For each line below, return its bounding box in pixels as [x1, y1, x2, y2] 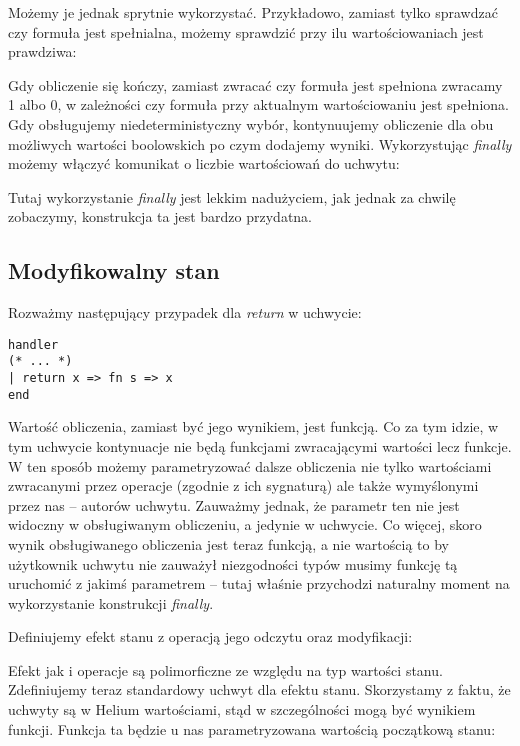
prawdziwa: [8, 41, 77, 62]
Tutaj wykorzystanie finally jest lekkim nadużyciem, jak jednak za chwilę [8, 186, 456, 207]
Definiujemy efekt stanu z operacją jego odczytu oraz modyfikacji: [8, 626, 413, 647]
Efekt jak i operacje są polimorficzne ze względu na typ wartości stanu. [8, 659, 443, 680]
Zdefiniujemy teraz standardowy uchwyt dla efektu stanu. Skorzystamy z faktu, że [8, 679, 511, 700]
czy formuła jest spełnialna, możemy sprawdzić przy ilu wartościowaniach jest [8, 21, 484, 42]
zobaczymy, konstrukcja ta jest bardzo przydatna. [8, 206, 313, 227]
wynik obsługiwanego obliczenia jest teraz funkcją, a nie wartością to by [8, 533, 449, 554]
